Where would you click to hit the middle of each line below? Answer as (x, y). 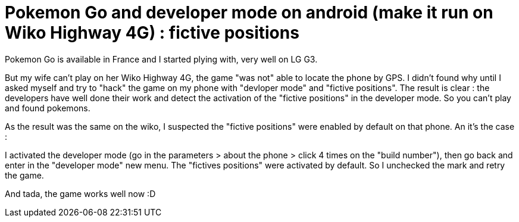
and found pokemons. (48, 108)
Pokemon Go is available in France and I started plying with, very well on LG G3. (161, 59)
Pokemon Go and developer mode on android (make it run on (249, 12)
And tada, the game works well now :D (80, 193)
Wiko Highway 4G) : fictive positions (152, 33)
